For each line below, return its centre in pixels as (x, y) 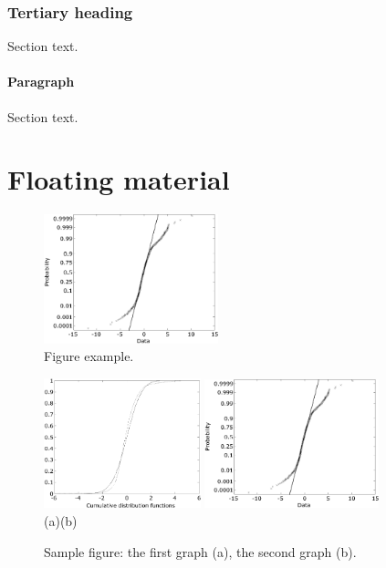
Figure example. (89, 356)
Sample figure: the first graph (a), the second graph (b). (200, 551)
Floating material (119, 179)
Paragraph (41, 82)
